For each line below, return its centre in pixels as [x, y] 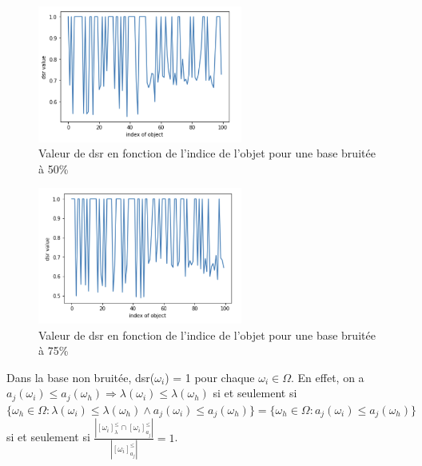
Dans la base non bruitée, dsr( [81, 377]
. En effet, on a [328, 377]
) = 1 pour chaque [210, 377]
